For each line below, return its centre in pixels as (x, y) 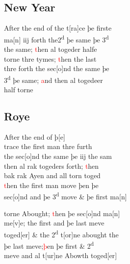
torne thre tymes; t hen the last (50, 58)
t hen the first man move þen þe (51, 185)
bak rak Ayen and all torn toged (52, 175)
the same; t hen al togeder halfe (51, 49)
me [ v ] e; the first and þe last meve (54, 223)
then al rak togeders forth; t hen (52, 166)
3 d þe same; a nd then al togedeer (53, 79)
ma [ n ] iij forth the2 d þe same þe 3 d (56, 38)
